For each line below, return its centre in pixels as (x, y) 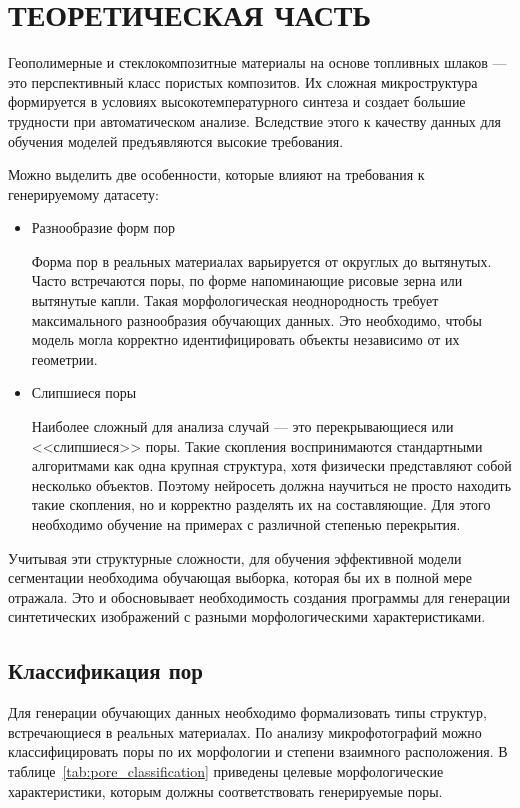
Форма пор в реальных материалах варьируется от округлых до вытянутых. (261, 260)
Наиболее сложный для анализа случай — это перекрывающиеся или (242, 426)
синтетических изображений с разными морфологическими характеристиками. (247, 616)
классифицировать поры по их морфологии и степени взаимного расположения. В (258, 751)
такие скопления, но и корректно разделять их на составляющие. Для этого (261, 504)
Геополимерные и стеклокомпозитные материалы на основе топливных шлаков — (257, 62)
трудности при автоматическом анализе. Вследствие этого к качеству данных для (255, 120)
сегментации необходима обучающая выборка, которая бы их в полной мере (240, 577)
